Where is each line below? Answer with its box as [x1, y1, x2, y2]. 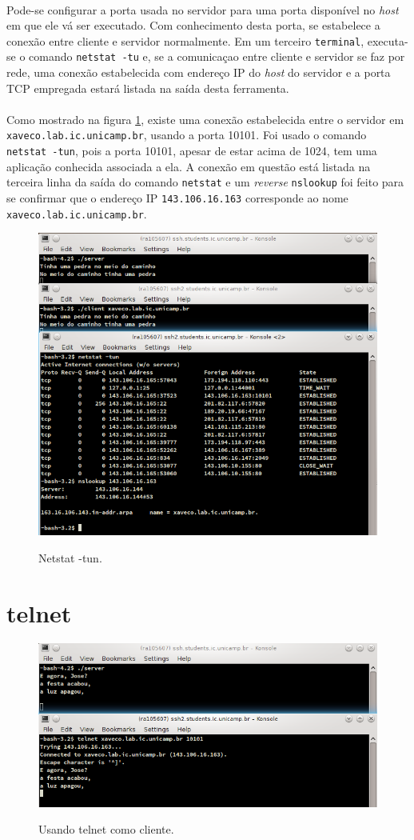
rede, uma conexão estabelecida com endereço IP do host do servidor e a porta [6, 64, 391, 81]
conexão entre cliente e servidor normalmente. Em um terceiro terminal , [6, 32, 364, 49]
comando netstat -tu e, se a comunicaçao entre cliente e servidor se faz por [29, 48, 405, 65]
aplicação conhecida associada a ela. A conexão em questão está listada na [6, 158, 371, 174]
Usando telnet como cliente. [38, 821, 174, 838]
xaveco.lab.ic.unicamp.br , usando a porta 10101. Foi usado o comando [6, 126, 367, 143]
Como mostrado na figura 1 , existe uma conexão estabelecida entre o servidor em [6, 110, 404, 127]
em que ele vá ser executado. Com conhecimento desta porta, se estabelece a [6, 17, 380, 34]
